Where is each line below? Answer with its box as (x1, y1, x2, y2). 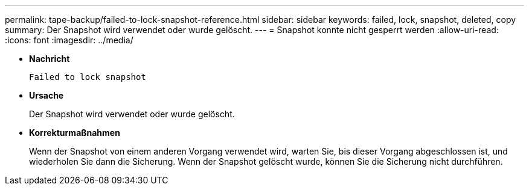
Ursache (29, 90, 64, 100)
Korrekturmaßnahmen (29, 127, 120, 138)
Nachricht (29, 54, 70, 64)
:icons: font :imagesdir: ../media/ (5, 35, 133, 45)
